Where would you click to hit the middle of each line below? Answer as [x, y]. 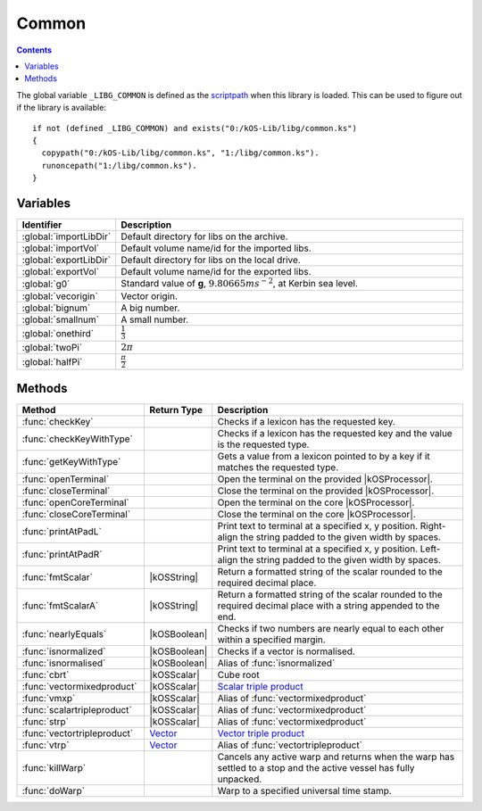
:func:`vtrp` [46, 745]
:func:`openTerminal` [66, 479]
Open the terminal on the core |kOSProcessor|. [316, 502]
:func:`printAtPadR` [62, 555]
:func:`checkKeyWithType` [77, 439]
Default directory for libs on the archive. [204, 236]
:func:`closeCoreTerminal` [76, 515]
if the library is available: [62, 108]
